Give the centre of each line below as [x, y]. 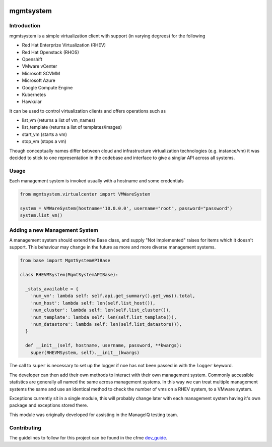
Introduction [25, 26]
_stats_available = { [52, 289]
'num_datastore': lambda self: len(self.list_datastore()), [106, 324]
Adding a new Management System [54, 230]
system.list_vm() [41, 215]
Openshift [32, 59]
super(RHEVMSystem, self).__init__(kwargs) [85, 353]
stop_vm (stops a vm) [44, 141]
